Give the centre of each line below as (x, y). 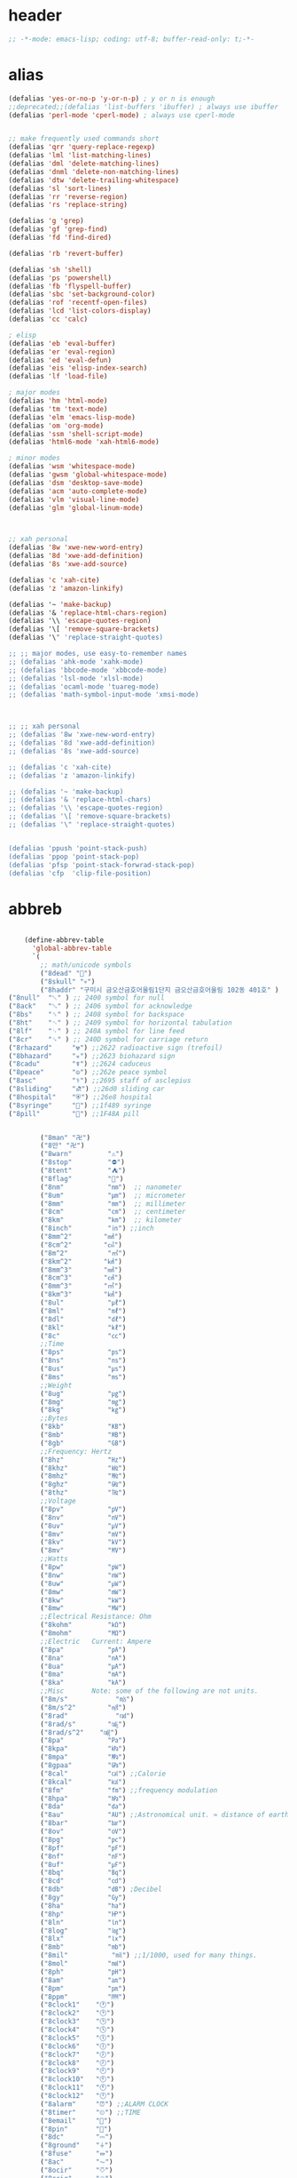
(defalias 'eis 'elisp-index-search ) (78, 368)
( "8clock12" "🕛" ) (78, 2096)
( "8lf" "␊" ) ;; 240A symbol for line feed (97, 1031)
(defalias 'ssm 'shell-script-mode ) (76, 434)
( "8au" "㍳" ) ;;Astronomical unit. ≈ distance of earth (164, 1815)
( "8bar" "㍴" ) (83, 1823)
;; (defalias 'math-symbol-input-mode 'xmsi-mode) (104, 695)
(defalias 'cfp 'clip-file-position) (80, 873)
